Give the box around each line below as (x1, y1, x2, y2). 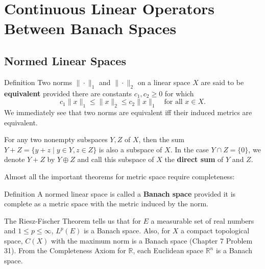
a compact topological (181, 225, 250, 236)
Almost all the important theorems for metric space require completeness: (4, 171, 235, 181)
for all (164, 98, 183, 106)
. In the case (170, 144, 209, 154)
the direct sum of (164, 154, 224, 165)
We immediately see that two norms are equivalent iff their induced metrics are (4, 106, 252, 117)
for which (164, 88, 194, 98)
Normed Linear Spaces (4, 52, 126, 68)
